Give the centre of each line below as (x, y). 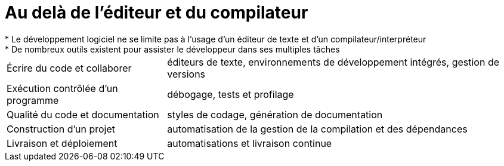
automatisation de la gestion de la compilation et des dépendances (317, 129)
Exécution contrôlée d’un (62, 88)
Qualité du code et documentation (83, 114)
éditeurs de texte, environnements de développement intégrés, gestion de (333, 62)
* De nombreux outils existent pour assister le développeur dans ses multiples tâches (172, 49)
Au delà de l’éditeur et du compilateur (157, 13)
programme (33, 100)
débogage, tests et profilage (231, 94)
